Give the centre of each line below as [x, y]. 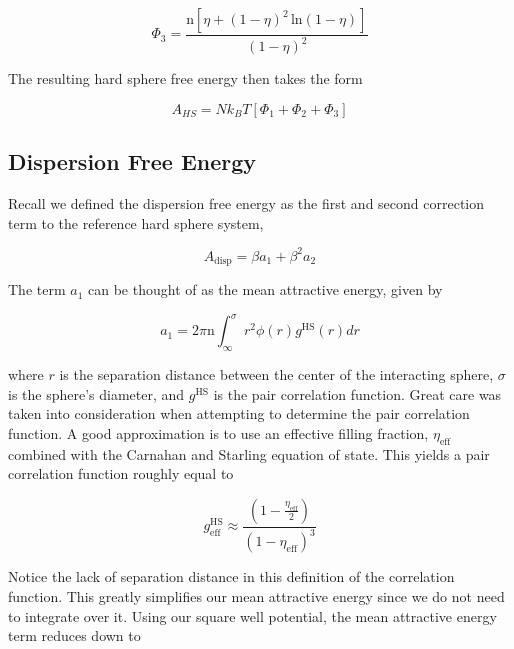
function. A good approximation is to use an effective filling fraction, [218, 432]
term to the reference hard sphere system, [136, 222]
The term [37, 289]
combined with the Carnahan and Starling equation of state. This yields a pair [249, 453]
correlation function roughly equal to [121, 473]
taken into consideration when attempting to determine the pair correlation [239, 413]
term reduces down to [74, 635]
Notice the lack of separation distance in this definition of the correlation [231, 576]
